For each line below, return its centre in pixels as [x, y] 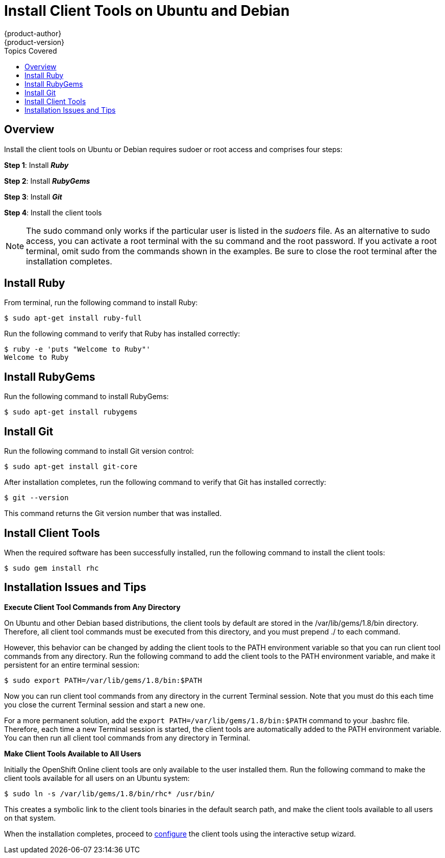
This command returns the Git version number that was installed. [113, 513]
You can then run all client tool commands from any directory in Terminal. [127, 738]
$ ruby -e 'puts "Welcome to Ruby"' [77, 349]
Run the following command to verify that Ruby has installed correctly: [122, 334]
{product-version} [34, 42]
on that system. [30, 818]
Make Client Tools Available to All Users [73, 753]
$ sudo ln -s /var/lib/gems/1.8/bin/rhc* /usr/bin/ [110, 793]
